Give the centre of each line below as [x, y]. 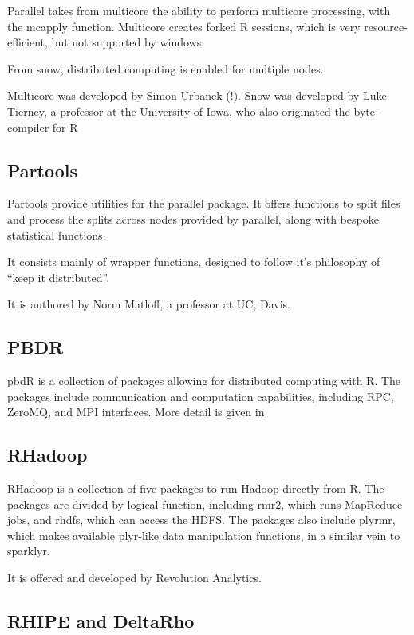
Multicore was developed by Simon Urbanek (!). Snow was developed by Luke [197, 95]
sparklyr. [29, 551]
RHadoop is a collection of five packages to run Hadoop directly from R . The [196, 488]
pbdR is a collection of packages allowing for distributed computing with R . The [204, 381]
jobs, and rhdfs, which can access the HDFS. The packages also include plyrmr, [201, 520]
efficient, [28, 42]
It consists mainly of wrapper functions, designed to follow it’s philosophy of [194, 262]
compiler [28, 127]
